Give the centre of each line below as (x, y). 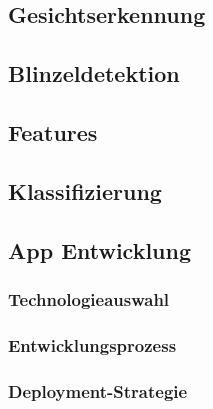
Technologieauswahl (89, 298)
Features (53, 131)
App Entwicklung (100, 249)
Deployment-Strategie (98, 390)
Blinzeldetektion (94, 73)
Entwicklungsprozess (92, 344)
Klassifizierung (85, 190)
